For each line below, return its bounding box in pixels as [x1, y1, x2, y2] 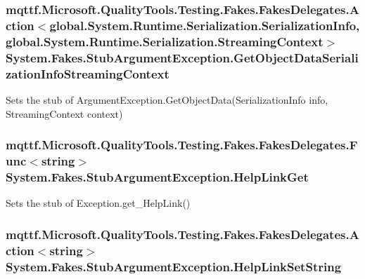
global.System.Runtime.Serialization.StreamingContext [6, 32, 324, 50]
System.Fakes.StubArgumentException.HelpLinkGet [6, 168, 309, 185]
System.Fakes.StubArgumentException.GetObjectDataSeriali [6, 48, 359, 66]
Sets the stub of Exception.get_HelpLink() [6, 196, 191, 210]
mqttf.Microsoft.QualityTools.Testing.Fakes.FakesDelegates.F [6, 136, 358, 154]
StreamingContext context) [6, 106, 123, 121]
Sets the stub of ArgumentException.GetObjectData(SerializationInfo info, [6, 92, 328, 107]
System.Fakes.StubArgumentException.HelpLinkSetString [6, 257, 342, 275]
